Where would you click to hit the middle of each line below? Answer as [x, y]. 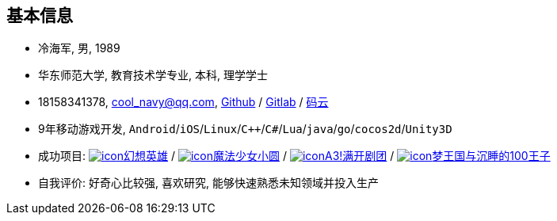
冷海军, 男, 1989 [79, 48]
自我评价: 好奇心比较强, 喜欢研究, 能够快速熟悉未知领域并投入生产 [208, 183]
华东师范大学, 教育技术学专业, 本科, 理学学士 [153, 75]
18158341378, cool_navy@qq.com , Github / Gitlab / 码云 [183, 102]
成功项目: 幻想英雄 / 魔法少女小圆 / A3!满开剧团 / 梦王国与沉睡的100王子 [294, 156]
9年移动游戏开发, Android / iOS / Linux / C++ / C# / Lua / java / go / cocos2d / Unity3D [245, 129]
